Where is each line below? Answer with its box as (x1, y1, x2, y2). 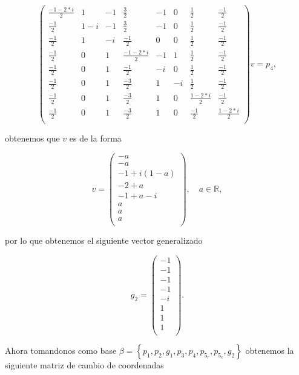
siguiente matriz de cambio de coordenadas (5, 358, 164, 371)
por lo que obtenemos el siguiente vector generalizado (5, 234, 203, 247)
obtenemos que (5, 132, 60, 145)
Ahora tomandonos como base (5, 344, 117, 356)
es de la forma (69, 132, 122, 145)
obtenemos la (245, 344, 294, 356)
